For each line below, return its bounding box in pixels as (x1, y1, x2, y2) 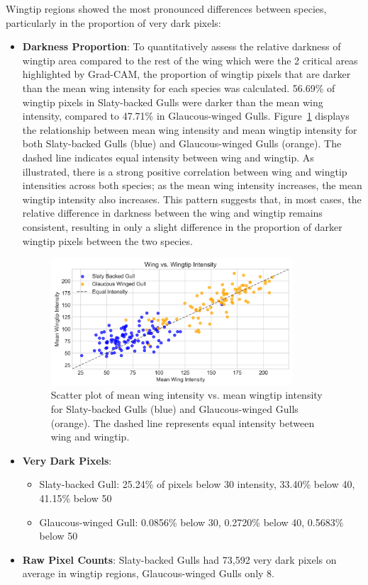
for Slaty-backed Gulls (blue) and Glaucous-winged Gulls (50, 402, 299, 416)
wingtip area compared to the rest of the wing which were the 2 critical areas (22, 52, 358, 67)
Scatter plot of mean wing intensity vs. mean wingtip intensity (50, 387, 323, 402)
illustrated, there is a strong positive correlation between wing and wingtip (22, 164, 347, 178)
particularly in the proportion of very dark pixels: (6, 15, 221, 30)
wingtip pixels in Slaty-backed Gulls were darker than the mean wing (22, 94, 323, 109)
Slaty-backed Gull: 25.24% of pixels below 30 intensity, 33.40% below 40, (39, 477, 355, 492)
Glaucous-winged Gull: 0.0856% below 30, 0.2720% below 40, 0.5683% (39, 514, 344, 529)
